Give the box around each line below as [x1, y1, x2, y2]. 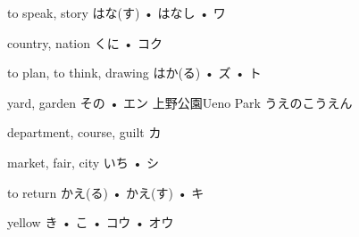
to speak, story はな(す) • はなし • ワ [7, 4, 226, 21]
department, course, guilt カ [7, 123, 162, 142]
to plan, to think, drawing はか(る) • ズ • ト [7, 63, 262, 82]
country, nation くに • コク [7, 33, 163, 52]
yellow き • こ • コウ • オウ [7, 213, 174, 232]
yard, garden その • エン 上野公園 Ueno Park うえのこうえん [7, 93, 353, 111]
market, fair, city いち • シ [7, 152, 160, 171]
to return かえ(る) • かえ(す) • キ [7, 183, 205, 201]
